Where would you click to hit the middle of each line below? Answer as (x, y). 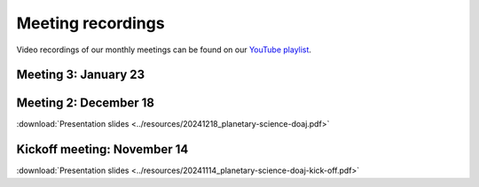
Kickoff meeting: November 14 (102, 149)
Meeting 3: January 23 (81, 75)
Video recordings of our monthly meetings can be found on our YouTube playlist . (164, 50)
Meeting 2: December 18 (86, 103)
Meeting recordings (90, 23)
